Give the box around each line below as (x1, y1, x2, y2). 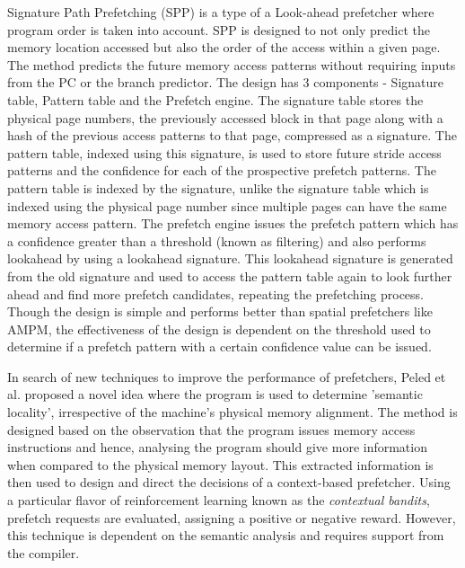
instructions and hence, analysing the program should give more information (7, 438, 427, 457)
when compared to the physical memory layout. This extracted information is (7, 455, 434, 474)
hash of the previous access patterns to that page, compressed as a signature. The (7, 126, 457, 145)
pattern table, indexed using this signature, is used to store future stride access (7, 143, 442, 162)
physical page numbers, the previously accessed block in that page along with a (7, 108, 443, 127)
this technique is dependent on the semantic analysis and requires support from (7, 526, 444, 545)
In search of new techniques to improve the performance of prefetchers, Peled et (7, 367, 446, 386)
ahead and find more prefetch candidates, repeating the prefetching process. (7, 284, 425, 303)
